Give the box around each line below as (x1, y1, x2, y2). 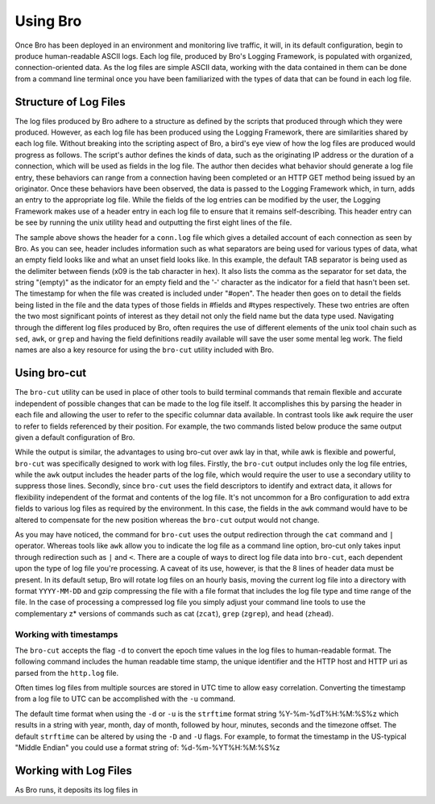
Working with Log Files (14, 764, 132, 777)
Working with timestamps (14, 628, 118, 640)
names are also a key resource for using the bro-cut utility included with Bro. (14, 345, 274, 354)
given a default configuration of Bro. (14, 432, 135, 442)
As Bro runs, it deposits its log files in (14, 785, 139, 794)
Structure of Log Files (14, 95, 126, 109)
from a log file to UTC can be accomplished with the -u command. (14, 694, 236, 704)
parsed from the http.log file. (14, 668, 119, 678)
